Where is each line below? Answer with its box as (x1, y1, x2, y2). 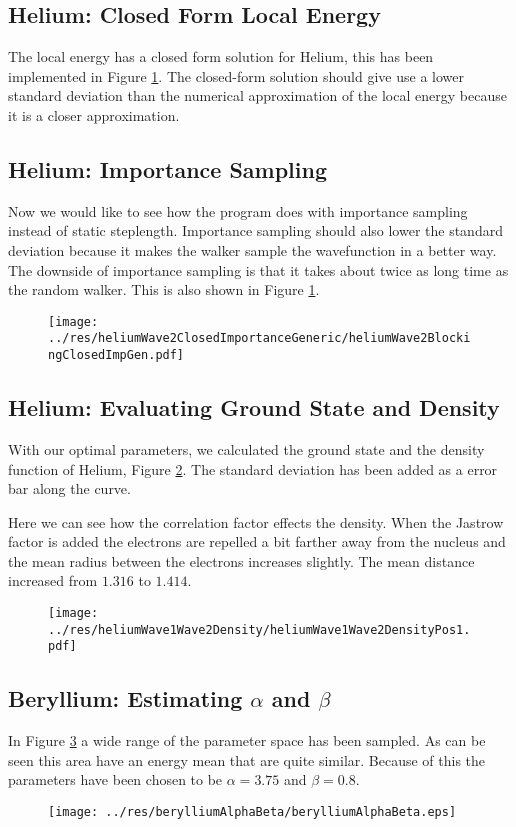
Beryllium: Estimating (8, 683, 243, 714)
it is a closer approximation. (8, 104, 180, 125)
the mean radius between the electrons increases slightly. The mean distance (8, 550, 475, 571)
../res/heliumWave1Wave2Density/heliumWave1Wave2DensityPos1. (48, 622, 471, 637)
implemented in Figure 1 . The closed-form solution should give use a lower (8, 65, 464, 86)
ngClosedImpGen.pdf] (48, 348, 185, 363)
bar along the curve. (8, 478, 131, 499)
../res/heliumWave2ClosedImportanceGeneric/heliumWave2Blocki (48, 331, 471, 346)
